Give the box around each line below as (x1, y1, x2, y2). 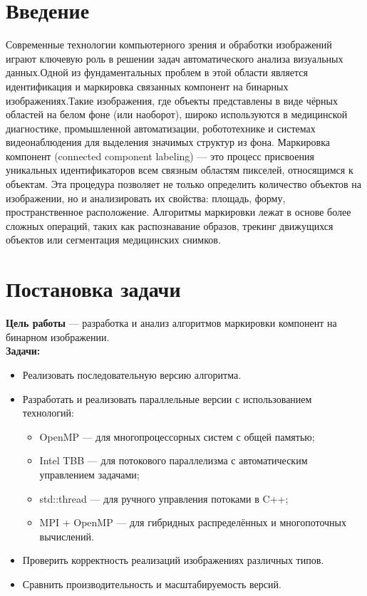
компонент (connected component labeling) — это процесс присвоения (6, 148, 314, 163)
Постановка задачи (6, 274, 181, 303)
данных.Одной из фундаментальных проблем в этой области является (6, 65, 308, 80)
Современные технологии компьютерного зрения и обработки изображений (6, 37, 332, 52)
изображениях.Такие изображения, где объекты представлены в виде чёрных (6, 93, 338, 108)
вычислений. (39, 528, 94, 543)
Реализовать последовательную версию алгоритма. (22, 367, 242, 382)
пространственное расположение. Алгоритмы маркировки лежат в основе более (6, 204, 351, 219)
